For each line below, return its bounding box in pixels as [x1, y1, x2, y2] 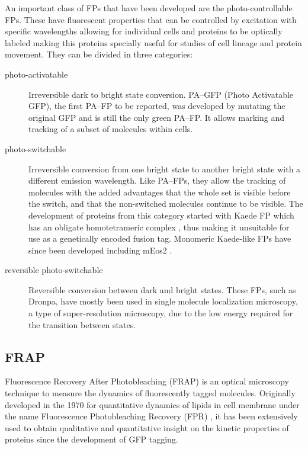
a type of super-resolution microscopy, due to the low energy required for [28, 307, 293, 319]
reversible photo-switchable [5, 264, 103, 276]
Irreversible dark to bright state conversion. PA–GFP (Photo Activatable [28, 88, 294, 100]
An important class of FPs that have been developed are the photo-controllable [5, 2, 293, 14]
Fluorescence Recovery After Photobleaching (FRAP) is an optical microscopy [5, 375, 289, 387]
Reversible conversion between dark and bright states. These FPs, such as [28, 283, 296, 296]
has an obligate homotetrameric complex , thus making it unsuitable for [28, 220, 290, 233]
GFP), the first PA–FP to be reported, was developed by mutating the [28, 100, 285, 112]
